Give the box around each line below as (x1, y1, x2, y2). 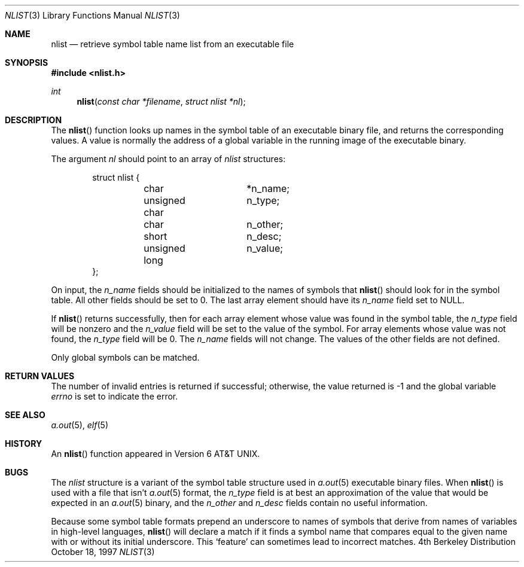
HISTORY (5, 438, 42, 449)
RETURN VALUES (5, 371, 75, 381)
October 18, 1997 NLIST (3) (51, 547, 155, 557)
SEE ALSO (5, 410, 45, 420)
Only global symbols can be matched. (51, 352, 200, 362)
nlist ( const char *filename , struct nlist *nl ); (77, 96, 246, 106)
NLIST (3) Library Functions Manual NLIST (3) (5, 10, 180, 20)
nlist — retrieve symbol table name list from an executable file (51, 39, 294, 49)
